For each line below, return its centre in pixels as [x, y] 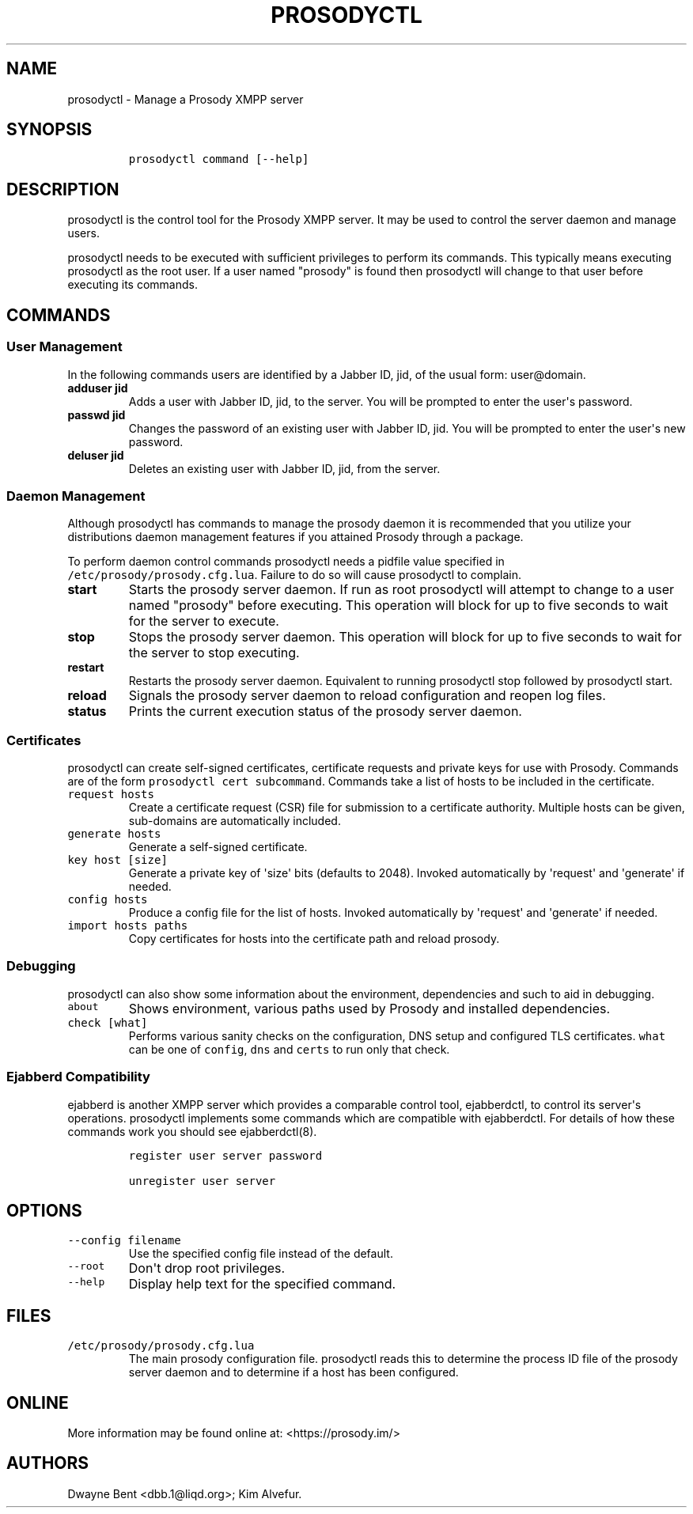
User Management [64, 347]
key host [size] [117, 860]
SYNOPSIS [49, 130]
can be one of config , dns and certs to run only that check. [289, 1049]
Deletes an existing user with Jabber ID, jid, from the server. [284, 468]
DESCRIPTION [63, 189]
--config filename [124, 1241]
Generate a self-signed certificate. [218, 847]
